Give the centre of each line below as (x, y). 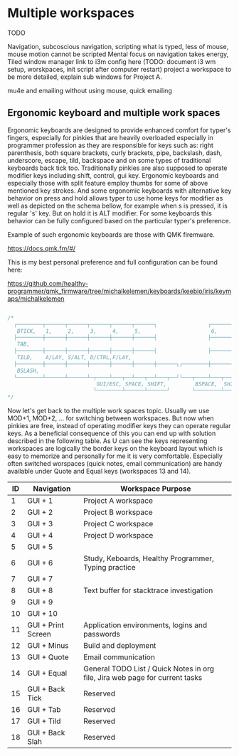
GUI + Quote (48, 657)
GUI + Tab (44, 710)
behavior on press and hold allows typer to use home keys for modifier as (115, 198)
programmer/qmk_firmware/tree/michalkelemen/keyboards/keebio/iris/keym (119, 291)
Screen (39, 634)
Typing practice (110, 568)
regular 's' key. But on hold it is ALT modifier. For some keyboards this (110, 213)
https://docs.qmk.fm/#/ (42, 248)
